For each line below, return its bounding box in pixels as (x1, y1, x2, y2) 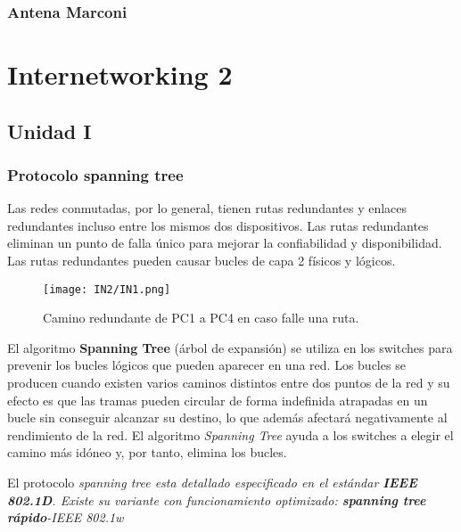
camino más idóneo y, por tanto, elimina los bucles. (7, 443, 287, 462)
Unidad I (7, 117, 92, 144)
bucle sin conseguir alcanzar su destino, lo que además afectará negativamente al (7, 408, 448, 427)
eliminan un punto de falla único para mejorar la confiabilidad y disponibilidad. (7, 233, 442, 252)
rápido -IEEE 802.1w (7, 508, 124, 527)
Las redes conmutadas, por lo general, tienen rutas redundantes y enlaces (7, 199, 407, 217)
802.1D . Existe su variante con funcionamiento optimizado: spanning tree (7, 490, 426, 509)
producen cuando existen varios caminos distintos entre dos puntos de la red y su (7, 373, 450, 392)
